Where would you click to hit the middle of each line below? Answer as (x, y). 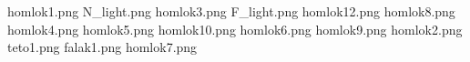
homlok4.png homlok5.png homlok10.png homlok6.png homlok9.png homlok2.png (235, 29)
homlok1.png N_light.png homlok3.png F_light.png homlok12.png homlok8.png (231, 11)
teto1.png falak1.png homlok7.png (102, 47)
